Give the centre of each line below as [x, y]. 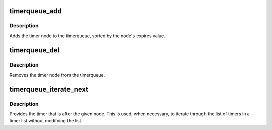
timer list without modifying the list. [46, 121]
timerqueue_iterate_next [49, 89]
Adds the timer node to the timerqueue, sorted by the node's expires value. [87, 36]
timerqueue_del [35, 50]
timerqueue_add [36, 11]
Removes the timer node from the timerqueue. [57, 75]
